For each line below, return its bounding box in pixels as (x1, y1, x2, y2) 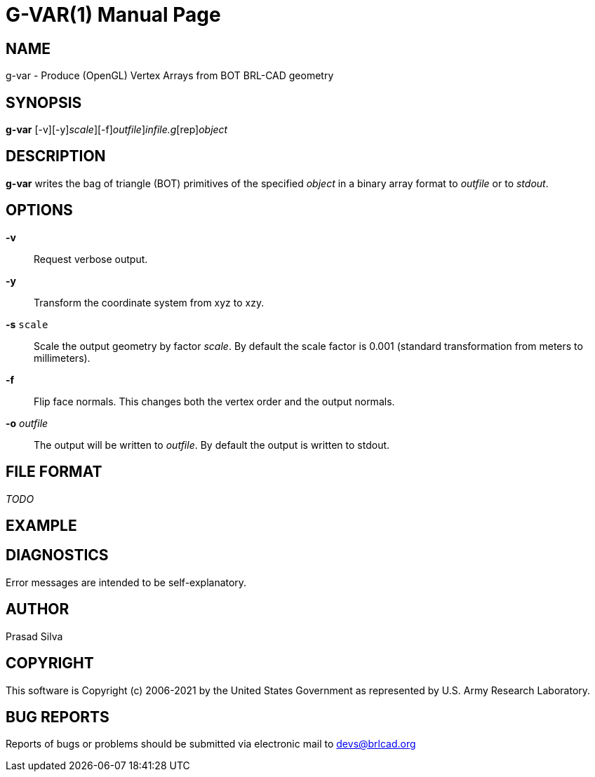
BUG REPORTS (6, 708, 109, 726)
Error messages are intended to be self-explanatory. (6, 576, 247, 588)
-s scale (6, 318, 48, 330)
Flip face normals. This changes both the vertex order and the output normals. (34, 395, 395, 407)
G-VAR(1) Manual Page (6, 3, 221, 27)
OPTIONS (6, 201, 73, 219)
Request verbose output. (34, 252, 148, 265)
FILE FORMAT (6, 463, 102, 481)
